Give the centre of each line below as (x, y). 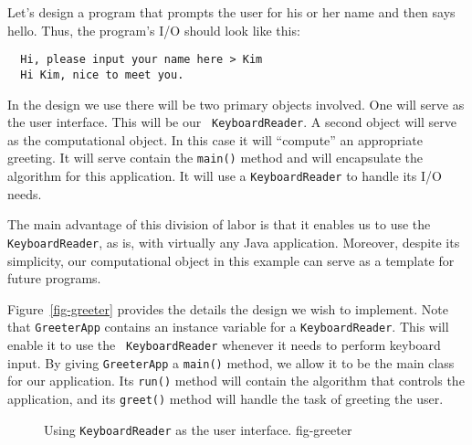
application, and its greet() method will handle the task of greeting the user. (226, 398)
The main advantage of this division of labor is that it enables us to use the (219, 224)
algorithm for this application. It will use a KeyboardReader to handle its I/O (225, 175)
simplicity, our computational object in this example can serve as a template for (231, 260)
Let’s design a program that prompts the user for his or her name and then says (231, 12)
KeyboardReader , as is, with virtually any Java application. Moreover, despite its (234, 242)
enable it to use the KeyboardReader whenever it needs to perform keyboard (224, 344)
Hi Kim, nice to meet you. (102, 74)
